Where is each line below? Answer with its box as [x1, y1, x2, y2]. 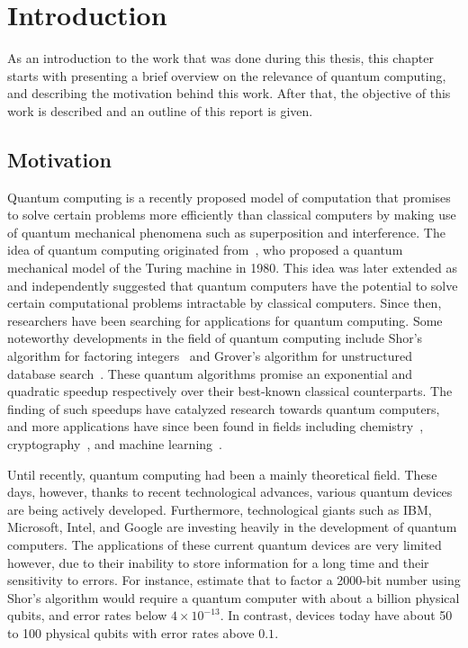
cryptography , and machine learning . [7, 435, 222, 454]
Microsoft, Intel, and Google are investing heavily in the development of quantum [7, 517, 457, 536]
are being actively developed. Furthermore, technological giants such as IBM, [7, 499, 432, 518]
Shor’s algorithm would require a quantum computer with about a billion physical [7, 588, 460, 607]
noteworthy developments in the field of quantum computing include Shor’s [7, 328, 423, 347]
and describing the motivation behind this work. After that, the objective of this [7, 84, 451, 103]
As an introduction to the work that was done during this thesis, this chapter [7, 49, 434, 67]
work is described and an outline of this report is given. [7, 101, 313, 120]
